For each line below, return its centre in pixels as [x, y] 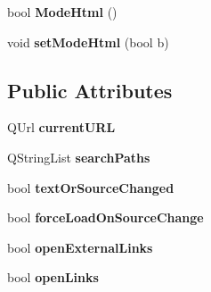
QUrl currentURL [61, 127]
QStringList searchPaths [79, 157]
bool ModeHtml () [62, 12]
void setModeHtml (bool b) [88, 42]
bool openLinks [53, 277]
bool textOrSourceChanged [91, 187]
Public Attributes [90, 90]
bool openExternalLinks [80, 247]
